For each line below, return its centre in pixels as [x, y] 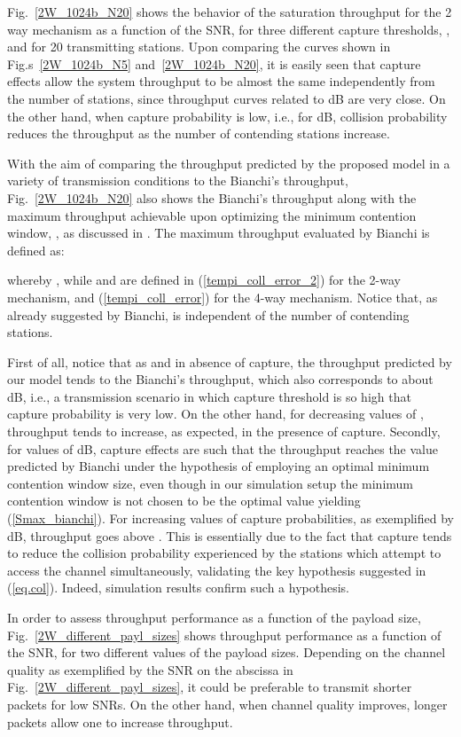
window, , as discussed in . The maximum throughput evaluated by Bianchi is [219, 233]
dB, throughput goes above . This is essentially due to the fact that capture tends [230, 535]
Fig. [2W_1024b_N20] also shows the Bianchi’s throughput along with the [212, 197]
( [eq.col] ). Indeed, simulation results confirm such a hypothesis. [178, 588]
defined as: [36, 250]
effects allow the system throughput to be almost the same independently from [221, 81]
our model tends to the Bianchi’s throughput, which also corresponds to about [220, 379]
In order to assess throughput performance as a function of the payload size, [214, 617]
